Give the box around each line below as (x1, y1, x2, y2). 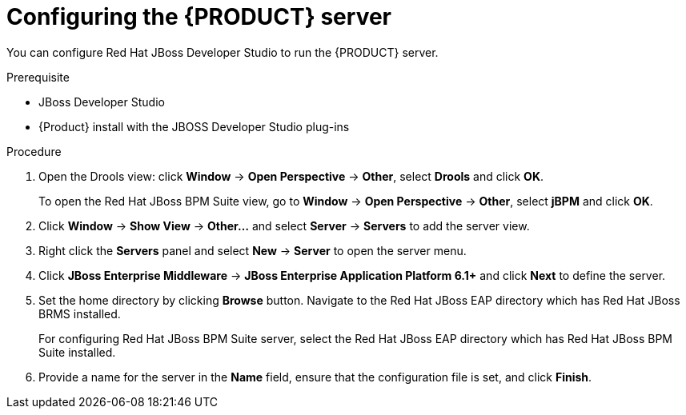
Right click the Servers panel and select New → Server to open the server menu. (38, 243, 467, 257)
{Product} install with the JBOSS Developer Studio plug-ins (38, 119, 350, 134)
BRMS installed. (38, 306, 121, 321)
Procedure (6, 144, 62, 158)
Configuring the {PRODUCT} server (6, 3, 392, 30)
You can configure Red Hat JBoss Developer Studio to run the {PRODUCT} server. (6, 45, 439, 59)
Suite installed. (38, 345, 116, 359)
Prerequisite (6, 70, 70, 84)
